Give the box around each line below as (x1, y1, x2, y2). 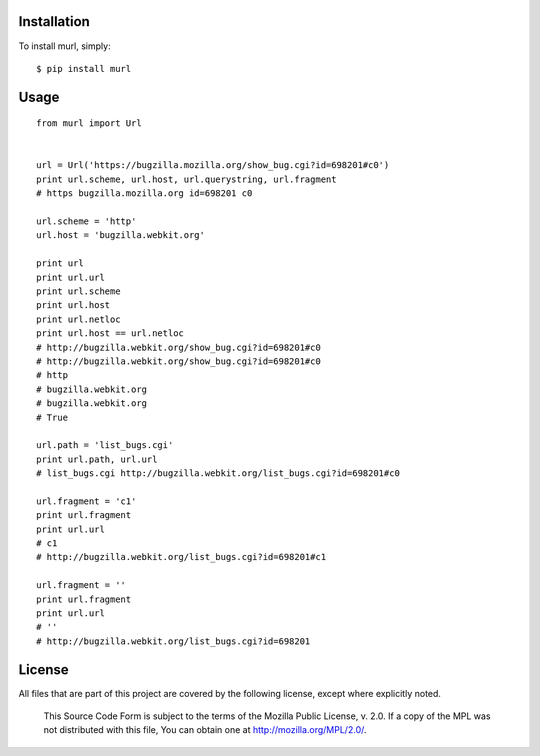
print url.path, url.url (36, 453, 158, 465)
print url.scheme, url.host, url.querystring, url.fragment (36, 173, 337, 185)
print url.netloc (36, 313, 121, 325)
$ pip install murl (36, 63, 132, 74)
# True (36, 411, 69, 423)
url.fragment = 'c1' (36, 495, 137, 507)
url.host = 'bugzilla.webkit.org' (36, 230, 205, 241)
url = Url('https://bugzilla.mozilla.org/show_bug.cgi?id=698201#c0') (36, 160, 390, 171)
